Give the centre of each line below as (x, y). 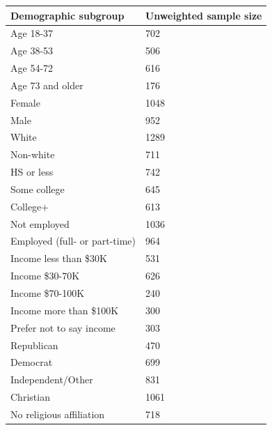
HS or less (32, 172)
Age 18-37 (32, 33)
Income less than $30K (59, 258)
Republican (34, 345)
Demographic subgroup (67, 15)
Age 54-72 (32, 68)
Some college (38, 189)
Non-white (33, 154)
